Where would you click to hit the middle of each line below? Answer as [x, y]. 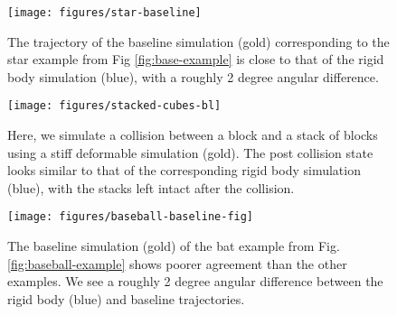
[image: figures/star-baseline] [104, 13]
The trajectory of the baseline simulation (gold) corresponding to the [198, 41]
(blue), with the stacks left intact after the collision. [151, 187]
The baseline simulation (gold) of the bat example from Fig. [174, 246]
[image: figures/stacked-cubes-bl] [114, 106]
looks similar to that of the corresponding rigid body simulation [184, 170]
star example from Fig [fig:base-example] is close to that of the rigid [196, 59]
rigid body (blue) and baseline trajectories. [126, 298]
